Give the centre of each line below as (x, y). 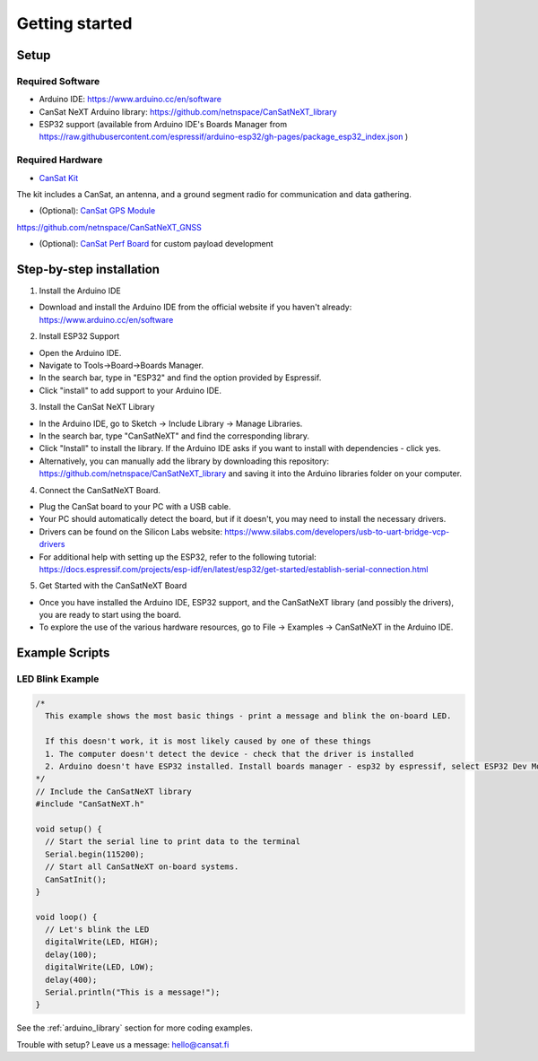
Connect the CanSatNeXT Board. (100, 490)
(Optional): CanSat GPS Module (97, 211)
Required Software (58, 81)
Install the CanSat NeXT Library (97, 407)
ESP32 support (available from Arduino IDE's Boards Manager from (163, 125)
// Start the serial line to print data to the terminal (173, 842)
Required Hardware (60, 160)
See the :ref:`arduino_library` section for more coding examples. (134, 1028)
